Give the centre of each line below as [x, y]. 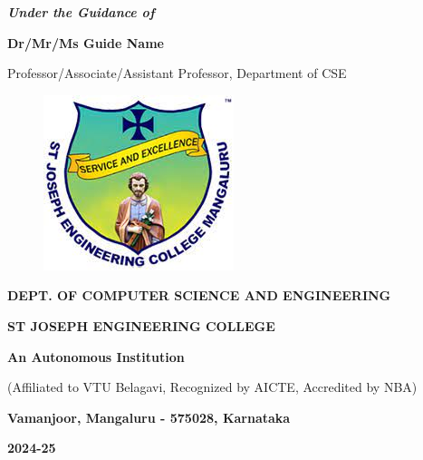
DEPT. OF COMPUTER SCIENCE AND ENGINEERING [199, 295]
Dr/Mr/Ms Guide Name [86, 42]
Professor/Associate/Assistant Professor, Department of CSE [177, 73]
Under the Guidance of [81, 12]
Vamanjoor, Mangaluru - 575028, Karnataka [149, 417]
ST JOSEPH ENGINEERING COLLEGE [141, 325]
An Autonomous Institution [96, 356]
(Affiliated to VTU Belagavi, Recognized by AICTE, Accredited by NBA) [212, 387]
